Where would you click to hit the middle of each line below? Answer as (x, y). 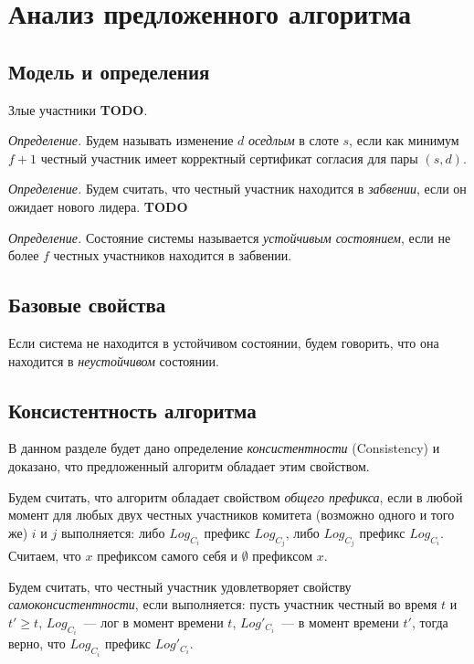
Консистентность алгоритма (132, 410)
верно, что (37, 643)
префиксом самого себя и (167, 556)
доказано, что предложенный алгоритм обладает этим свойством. (189, 465)
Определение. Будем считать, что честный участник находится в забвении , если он (237, 189)
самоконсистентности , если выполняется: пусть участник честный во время (223, 604)
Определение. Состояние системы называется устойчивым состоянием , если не (230, 237)
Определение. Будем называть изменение (121, 140)
